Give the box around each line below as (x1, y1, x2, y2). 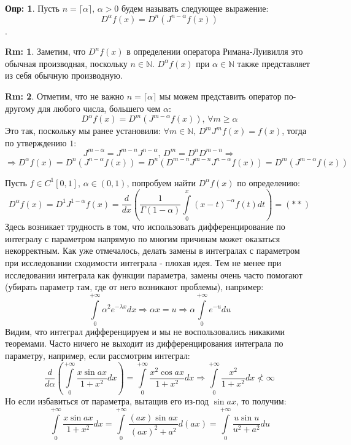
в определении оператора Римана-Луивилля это (126, 45, 303, 58)
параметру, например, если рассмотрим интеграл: (5, 349, 190, 362)
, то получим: (236, 395, 287, 408)
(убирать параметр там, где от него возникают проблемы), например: (5, 280, 264, 293)
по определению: (237, 176, 300, 189)
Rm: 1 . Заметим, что (5, 45, 86, 58)
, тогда (282, 124, 307, 137)
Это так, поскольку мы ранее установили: (5, 124, 161, 137)
